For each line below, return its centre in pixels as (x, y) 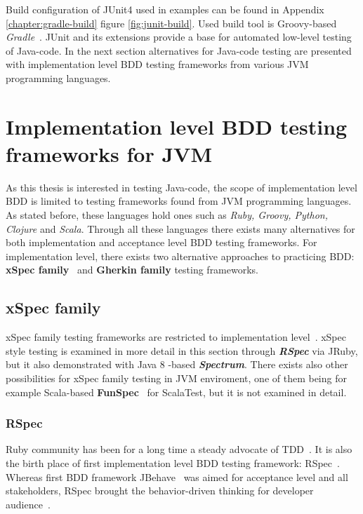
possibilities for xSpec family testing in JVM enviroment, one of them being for (176, 378)
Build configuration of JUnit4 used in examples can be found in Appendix (165, 9)
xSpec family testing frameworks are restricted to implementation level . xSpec (176, 337)
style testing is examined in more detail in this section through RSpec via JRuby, (182, 350)
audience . (28, 504)
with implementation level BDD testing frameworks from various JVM (157, 64)
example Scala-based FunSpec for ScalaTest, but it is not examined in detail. (176, 392)
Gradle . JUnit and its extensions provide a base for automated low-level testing (179, 37)
